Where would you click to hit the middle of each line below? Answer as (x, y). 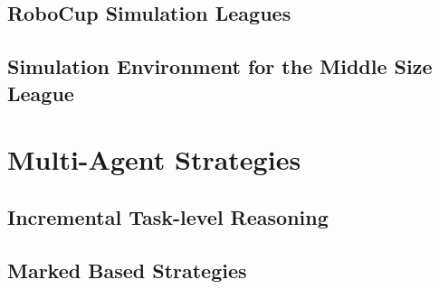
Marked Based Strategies (127, 270)
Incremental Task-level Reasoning (168, 216)
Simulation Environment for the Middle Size (220, 66)
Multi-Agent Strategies (154, 159)
